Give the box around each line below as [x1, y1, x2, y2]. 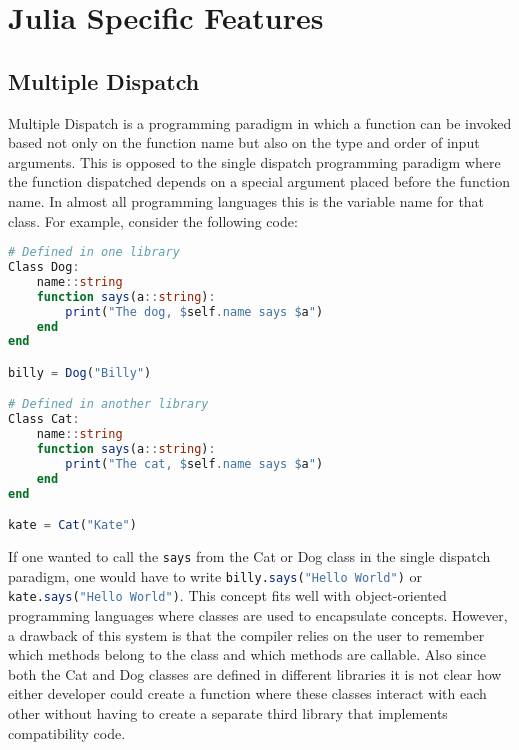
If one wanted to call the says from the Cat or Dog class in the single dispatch [8, 546, 491, 567]
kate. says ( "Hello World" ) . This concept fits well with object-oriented [8, 585, 447, 606]
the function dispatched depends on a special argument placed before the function [8, 171, 511, 192]
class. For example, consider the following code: [8, 210, 298, 231]
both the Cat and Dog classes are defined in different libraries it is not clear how [8, 663, 502, 684]
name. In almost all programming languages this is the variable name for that [8, 190, 485, 211]
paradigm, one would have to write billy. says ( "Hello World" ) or [8, 565, 423, 586]
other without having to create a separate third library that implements [8, 703, 448, 724]
